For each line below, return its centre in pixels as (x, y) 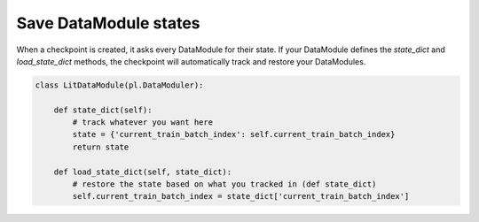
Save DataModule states (108, 23)
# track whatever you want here (142, 122)
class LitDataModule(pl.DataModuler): (119, 85)
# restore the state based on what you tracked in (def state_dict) (224, 184)
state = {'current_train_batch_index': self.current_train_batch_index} (234, 134)
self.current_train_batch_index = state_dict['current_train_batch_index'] (241, 196)
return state (101, 147)
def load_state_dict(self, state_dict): (143, 172)
